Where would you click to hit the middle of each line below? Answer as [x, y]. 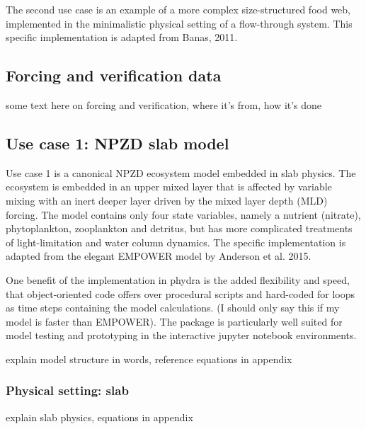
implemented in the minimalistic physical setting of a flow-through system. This [179, 23]
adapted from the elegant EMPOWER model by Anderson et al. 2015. [159, 256]
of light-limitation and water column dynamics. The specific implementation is [176, 242]
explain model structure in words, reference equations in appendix [149, 359]
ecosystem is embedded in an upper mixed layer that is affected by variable [169, 187]
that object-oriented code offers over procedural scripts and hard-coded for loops [180, 293]
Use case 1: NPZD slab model [118, 143]
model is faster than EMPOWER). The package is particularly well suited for [174, 321]
